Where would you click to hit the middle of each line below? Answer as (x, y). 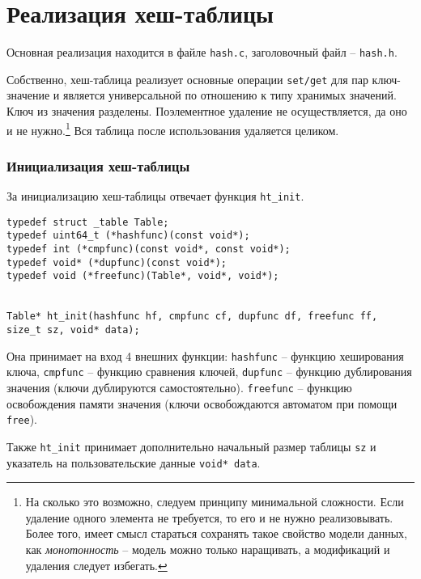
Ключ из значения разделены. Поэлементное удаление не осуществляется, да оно (207, 111)
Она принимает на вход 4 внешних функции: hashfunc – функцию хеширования (205, 355)
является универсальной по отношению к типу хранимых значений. (230, 95)
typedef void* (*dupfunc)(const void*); (117, 262)
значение (28, 95)
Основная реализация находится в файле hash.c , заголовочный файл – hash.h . (202, 52)
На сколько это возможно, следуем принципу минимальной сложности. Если (215, 502)
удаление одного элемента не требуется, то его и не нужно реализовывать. (209, 517)
